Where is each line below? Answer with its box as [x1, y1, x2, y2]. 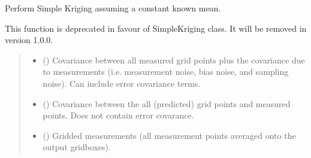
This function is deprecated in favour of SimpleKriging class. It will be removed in [5, 22, 307, 34]
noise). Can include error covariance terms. [43, 77, 201, 89]
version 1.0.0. [5, 34, 53, 46]
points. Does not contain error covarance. [43, 109, 194, 121]
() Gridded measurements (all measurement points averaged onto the [43, 129, 296, 141]
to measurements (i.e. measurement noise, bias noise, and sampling [43, 65, 289, 78]
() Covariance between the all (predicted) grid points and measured [43, 97, 291, 110]
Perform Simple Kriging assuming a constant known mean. [5, 2, 221, 14]
